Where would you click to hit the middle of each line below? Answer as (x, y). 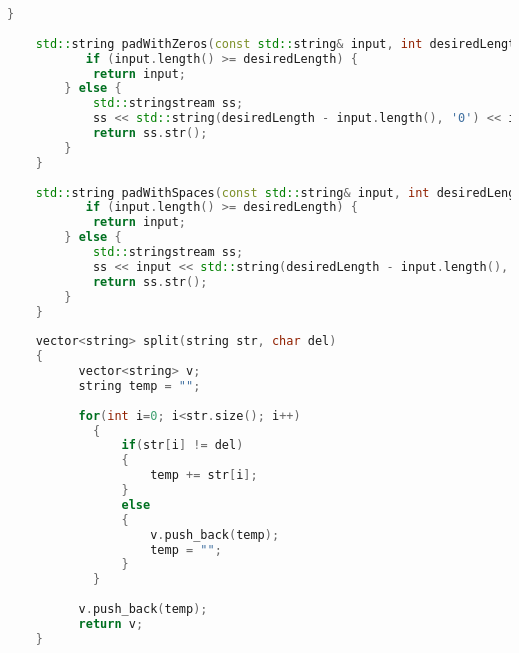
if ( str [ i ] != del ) (182, 445)
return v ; (111, 623)
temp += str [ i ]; (204, 475)
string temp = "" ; (139, 385)
